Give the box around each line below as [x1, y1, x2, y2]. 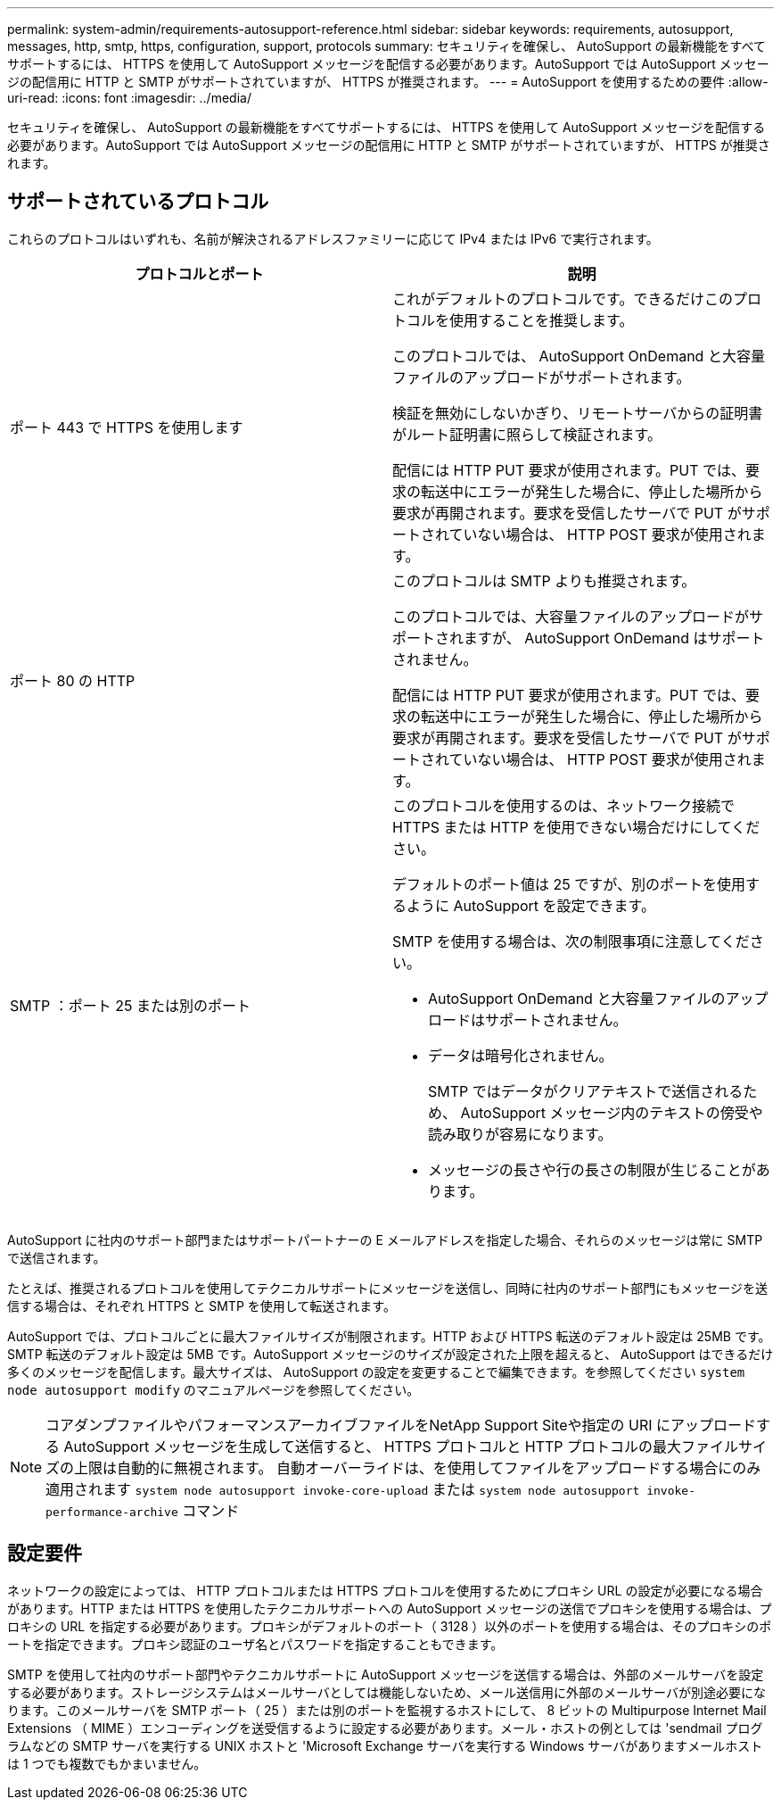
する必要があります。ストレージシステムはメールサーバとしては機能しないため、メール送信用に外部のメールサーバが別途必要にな [7, 1684, 766, 1700]
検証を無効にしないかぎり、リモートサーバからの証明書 [392, 403, 763, 422]
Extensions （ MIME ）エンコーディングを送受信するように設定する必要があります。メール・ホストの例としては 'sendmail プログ [7, 1720, 763, 1736]
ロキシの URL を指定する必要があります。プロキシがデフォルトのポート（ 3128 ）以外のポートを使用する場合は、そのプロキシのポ [7, 1618, 772, 1634]
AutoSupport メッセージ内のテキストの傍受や [460, 1103, 763, 1122]
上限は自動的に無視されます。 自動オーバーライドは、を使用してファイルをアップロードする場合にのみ [74, 1458, 761, 1477]
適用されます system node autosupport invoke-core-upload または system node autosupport [45, 1480, 640, 1498]
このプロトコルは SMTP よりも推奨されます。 [392, 571, 696, 590]
